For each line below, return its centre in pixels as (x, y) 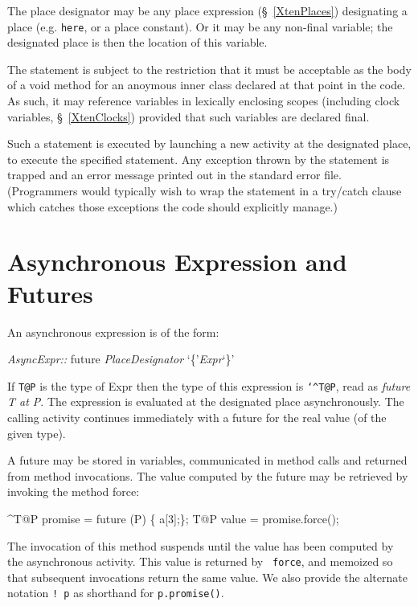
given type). (37, 433)
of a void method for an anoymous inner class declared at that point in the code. (207, 85)
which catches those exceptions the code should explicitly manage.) (172, 206)
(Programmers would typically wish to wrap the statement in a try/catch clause (205, 190)
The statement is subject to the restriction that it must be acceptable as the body (209, 69)
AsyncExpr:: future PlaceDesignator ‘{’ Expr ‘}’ (121, 359)
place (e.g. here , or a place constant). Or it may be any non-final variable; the (200, 26)
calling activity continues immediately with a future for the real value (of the (197, 417)
